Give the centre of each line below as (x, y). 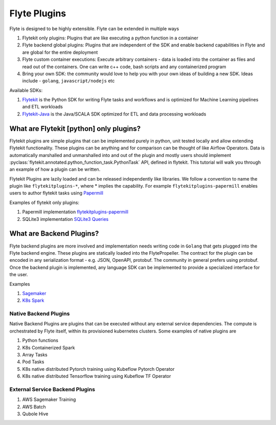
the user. (19, 275)
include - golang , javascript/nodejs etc (68, 81)
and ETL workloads (43, 107)
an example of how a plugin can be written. (55, 169)
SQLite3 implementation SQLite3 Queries (65, 219)
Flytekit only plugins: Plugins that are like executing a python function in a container (110, 38)
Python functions (40, 341)
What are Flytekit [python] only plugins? (75, 129)
